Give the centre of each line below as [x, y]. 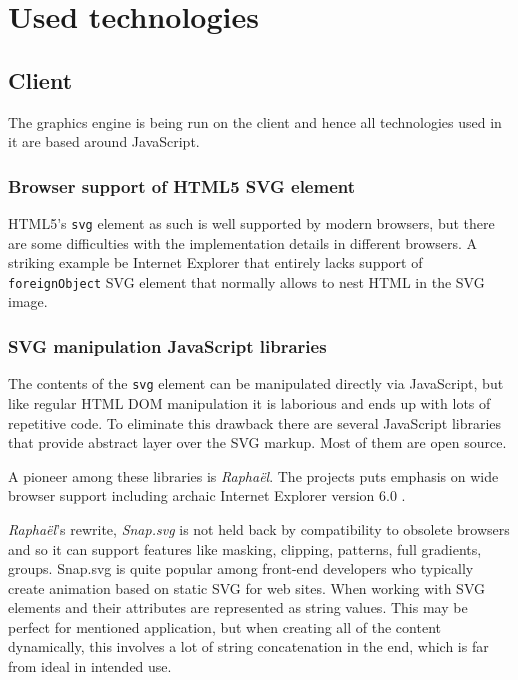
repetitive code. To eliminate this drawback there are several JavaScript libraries [255, 422]
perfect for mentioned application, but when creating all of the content [224, 626]
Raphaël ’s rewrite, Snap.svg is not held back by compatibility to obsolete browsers [259, 528]
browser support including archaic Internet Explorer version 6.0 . [207, 495]
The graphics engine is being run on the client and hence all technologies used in [255, 121]
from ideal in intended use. [90, 666]
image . [28, 301]
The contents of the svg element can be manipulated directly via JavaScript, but [256, 383]
